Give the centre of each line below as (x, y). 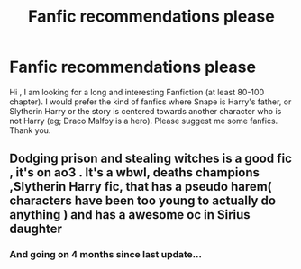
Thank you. (30, 130)
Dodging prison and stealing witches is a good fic (151, 159)
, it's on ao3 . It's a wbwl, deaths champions (134, 173)
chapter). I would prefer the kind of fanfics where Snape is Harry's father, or (150, 102)
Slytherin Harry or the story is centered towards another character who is (146, 111)
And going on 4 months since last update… (106, 255)
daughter (36, 229)
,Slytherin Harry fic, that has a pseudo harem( (141, 187)
